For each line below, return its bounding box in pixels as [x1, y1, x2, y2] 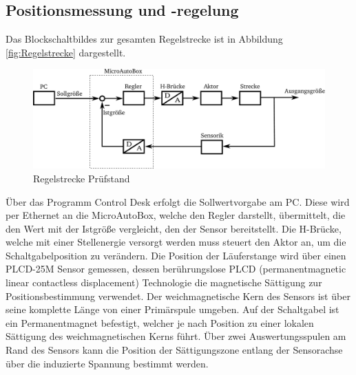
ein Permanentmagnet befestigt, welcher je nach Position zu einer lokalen [6, 315, 314, 330]
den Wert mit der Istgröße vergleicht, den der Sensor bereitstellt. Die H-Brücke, [6, 221, 342, 235]
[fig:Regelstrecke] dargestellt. [6, 45, 126, 59]
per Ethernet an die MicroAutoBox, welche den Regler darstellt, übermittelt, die [6, 208, 346, 222]
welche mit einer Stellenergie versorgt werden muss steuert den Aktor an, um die [6, 235, 346, 249]
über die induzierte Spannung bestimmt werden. [6, 356, 209, 370]
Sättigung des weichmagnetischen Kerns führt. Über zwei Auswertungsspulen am [6, 329, 346, 343]
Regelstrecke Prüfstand [33, 171, 130, 185]
